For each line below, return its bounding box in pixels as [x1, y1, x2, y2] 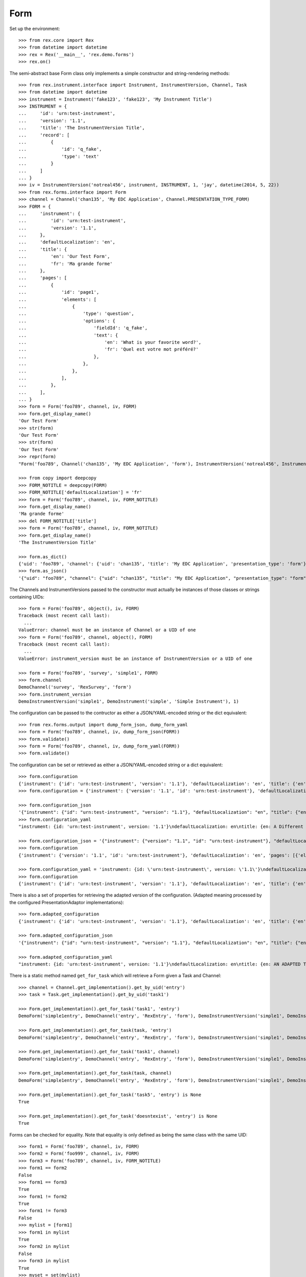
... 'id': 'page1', [18, 289, 99, 295]
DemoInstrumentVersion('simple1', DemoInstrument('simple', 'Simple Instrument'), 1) [18, 699, 239, 704]
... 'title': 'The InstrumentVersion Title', [18, 125, 145, 131]
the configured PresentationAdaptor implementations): [9, 899, 124, 905]
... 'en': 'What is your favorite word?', [18, 339, 201, 345]
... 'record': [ [18, 132, 70, 138]
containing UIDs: [9, 594, 44, 600]
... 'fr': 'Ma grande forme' [18, 261, 113, 267]
